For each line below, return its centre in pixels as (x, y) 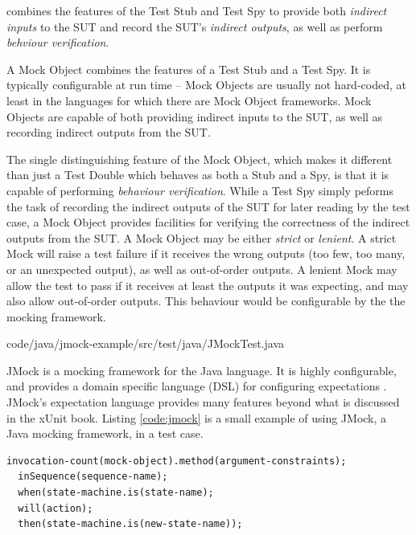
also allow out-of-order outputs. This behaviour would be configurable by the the (206, 301)
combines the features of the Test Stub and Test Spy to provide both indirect (197, 10)
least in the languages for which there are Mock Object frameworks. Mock (189, 100)
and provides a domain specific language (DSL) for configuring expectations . (197, 386)
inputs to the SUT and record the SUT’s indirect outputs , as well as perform (195, 26)
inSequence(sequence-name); (93, 477)
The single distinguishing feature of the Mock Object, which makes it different (200, 159)
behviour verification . (58, 42)
